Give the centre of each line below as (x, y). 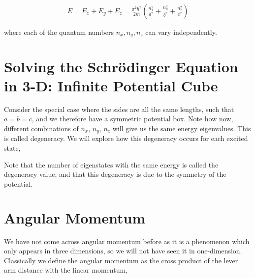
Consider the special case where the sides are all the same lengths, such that (119, 109)
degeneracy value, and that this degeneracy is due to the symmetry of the (115, 174)
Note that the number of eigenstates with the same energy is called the (111, 164)
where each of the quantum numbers (59, 32)
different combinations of (41, 128)
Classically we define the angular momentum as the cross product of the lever (121, 260)
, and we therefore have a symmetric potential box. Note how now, (132, 119)
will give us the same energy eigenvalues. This (182, 128)
